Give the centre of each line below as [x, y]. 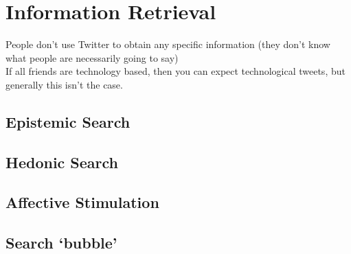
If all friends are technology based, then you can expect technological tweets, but [175, 71]
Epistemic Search [68, 121]
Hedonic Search [62, 162]
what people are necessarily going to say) [92, 57]
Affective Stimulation [82, 202]
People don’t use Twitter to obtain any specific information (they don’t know [168, 44]
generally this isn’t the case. [64, 84]
